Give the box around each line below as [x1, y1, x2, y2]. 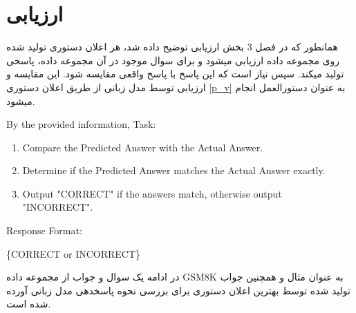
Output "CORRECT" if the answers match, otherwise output [22, 186, 282, 200]
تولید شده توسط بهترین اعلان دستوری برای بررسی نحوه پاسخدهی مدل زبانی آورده [6, 283, 350, 297]
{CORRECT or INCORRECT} [6, 246, 141, 260]
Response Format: [6, 223, 82, 238]
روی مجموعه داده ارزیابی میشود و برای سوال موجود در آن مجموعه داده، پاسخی [6, 53, 340, 67]
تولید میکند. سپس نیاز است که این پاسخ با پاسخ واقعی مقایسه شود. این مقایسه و [6, 66, 344, 81]
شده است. [6, 296, 51, 311]
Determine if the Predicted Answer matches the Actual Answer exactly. [22, 163, 326, 178]
